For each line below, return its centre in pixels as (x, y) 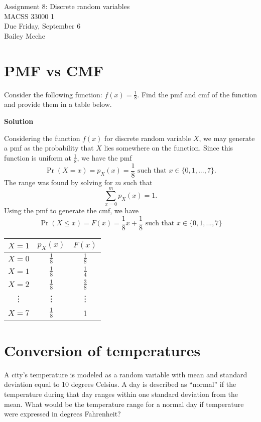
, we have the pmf (104, 157)
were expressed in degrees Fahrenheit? (62, 414)
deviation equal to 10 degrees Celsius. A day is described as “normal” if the (120, 384)
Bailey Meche (25, 35)
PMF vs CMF (54, 70)
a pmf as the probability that (49, 148)
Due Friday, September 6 (42, 26)
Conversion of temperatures (102, 350)
